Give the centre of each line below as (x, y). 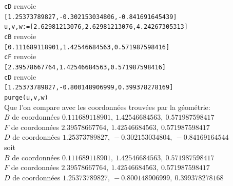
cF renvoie (20, 56)
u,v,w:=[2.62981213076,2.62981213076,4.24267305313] (96, 27)
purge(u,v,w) (26, 97)
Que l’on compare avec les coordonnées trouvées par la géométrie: (107, 107)
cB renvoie (20, 36)
